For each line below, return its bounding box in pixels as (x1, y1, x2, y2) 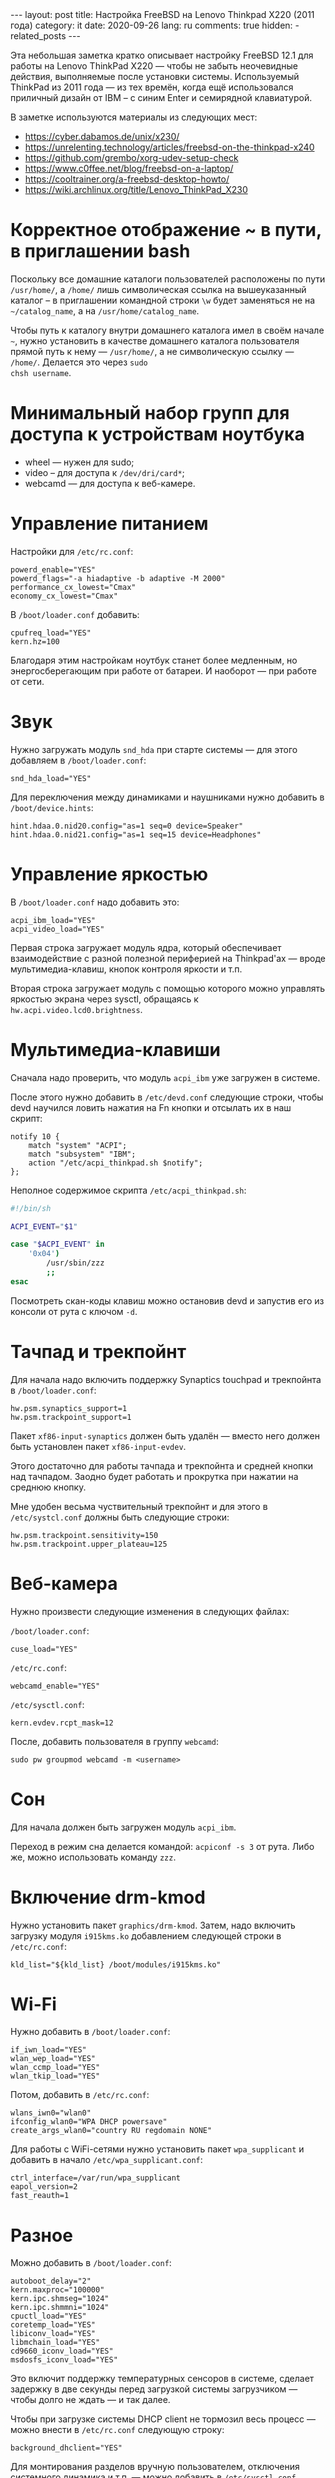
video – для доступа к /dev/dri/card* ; (24, 466, 185, 478)
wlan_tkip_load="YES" (10, 2071, 101, 2082)
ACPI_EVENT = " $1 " (10, 1221, 78, 1232)
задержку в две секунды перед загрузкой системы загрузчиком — (10, 2383, 298, 2395)
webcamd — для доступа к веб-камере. (24, 477, 196, 489)
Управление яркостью (10, 863, 209, 885)
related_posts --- (10, 30, 81, 42)
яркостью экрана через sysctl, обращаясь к (10, 993, 199, 1005)
